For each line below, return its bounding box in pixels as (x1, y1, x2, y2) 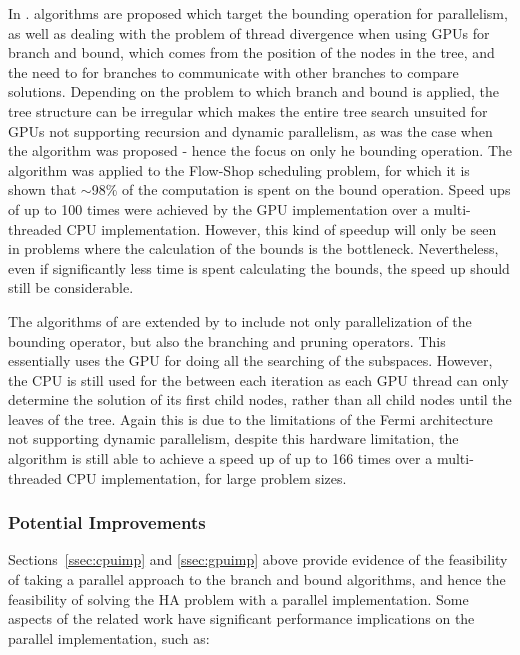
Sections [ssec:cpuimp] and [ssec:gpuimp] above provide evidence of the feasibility (8, 549, 508, 570)
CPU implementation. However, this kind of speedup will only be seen (66, 218, 497, 239)
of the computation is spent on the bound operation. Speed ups (121, 179, 511, 200)
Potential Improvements (8, 510, 206, 535)
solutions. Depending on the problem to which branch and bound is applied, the (8, 81, 499, 102)
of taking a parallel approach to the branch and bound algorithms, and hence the (8, 569, 506, 590)
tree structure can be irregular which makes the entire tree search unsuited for (8, 100, 488, 121)
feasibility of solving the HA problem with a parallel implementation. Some (8, 588, 469, 609)
